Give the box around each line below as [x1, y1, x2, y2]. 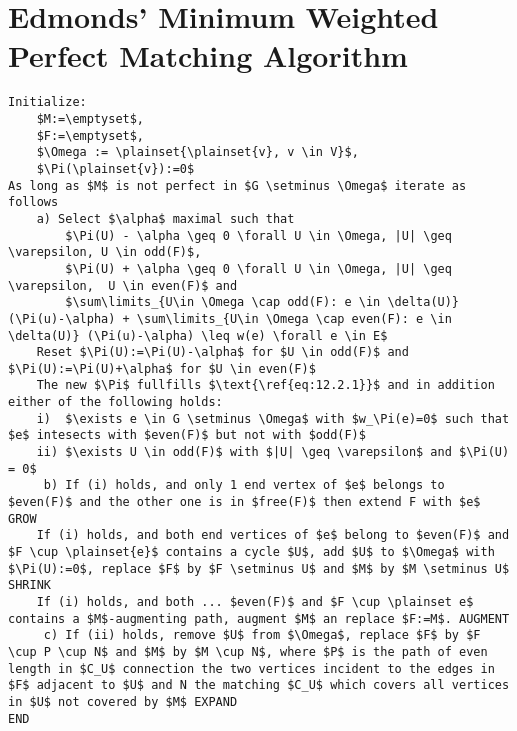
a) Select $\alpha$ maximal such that [36, 211, 295, 226]
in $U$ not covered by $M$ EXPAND [8, 694, 238, 709]
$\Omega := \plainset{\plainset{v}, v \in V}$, [36, 145, 359, 160]
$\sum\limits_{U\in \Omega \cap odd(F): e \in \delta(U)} [65, 295, 460, 310]
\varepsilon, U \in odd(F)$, [8, 245, 202, 260]
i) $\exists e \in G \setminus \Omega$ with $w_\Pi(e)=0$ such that [36, 411, 510, 426]
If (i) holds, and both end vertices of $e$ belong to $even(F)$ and [36, 528, 510, 543]
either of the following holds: [8, 395, 223, 410]
